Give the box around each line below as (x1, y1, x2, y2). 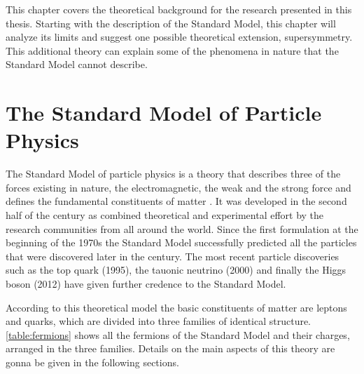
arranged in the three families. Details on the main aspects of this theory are (6, 341, 335, 356)
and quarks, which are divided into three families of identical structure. (6, 314, 311, 328)
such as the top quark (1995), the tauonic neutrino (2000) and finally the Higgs (6, 262, 346, 277)
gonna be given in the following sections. (6, 355, 179, 369)
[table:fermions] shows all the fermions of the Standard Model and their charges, (6, 327, 350, 342)
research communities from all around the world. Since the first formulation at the (6, 221, 358, 236)
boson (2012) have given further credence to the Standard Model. (6, 276, 286, 291)
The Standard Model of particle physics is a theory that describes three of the (6, 166, 341, 181)
